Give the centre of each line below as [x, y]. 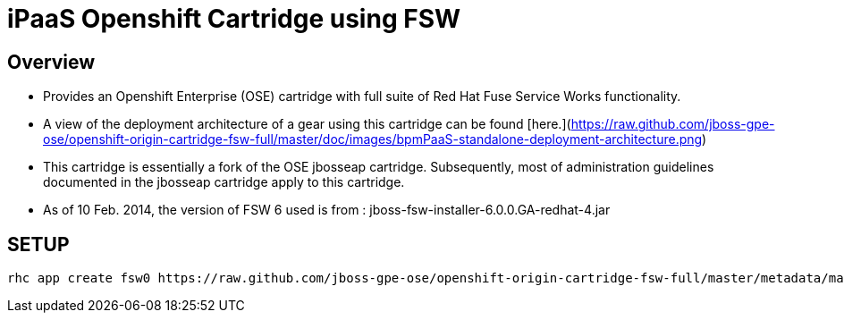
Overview [51, 62]
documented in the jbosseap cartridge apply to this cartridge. [224, 182]
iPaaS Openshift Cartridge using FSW [234, 19]
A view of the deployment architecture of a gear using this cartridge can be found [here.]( [307, 124]
